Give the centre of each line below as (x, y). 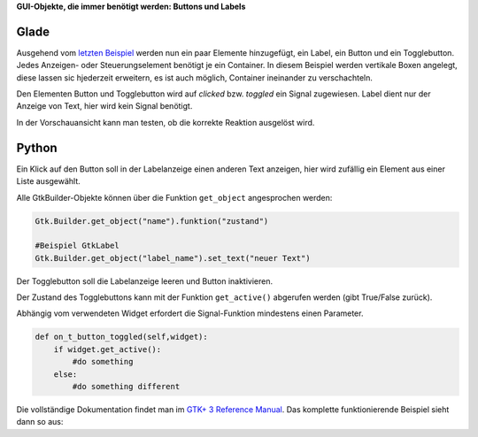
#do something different (126, 387)
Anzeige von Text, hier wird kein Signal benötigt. (104, 106)
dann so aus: (40, 422)
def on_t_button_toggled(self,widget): (121, 337)
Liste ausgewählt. (49, 181)
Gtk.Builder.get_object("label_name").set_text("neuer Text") (173, 258)
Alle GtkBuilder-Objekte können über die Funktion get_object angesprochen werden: (174, 197)
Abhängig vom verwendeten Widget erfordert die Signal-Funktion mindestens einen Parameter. (190, 313)
